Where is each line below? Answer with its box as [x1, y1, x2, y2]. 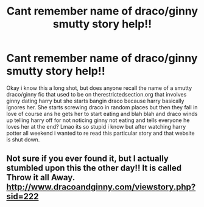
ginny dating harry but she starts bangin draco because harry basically [6, 97, 185, 104]
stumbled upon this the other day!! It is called [6, 163, 181, 174]
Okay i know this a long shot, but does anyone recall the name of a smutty [6, 84, 192, 92]
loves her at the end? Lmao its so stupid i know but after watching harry [6, 123, 186, 130]
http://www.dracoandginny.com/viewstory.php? [6, 182, 196, 192]
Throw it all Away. [6, 172, 75, 183]
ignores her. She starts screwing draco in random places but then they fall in [6, 103, 198, 110]
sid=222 [6, 191, 39, 202]
